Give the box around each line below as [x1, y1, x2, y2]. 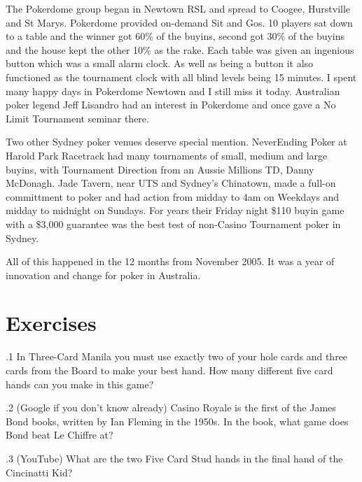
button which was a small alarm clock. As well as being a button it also [6, 56, 314, 71]
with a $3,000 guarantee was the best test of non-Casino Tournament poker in [6, 216, 341, 231]
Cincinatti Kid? [6, 465, 73, 479]
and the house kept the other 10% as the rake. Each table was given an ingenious [6, 42, 354, 57]
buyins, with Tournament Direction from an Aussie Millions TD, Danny [6, 162, 314, 176]
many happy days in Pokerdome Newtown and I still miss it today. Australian [6, 83, 340, 98]
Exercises [6, 309, 97, 337]
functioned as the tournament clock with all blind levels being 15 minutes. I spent [6, 69, 357, 84]
